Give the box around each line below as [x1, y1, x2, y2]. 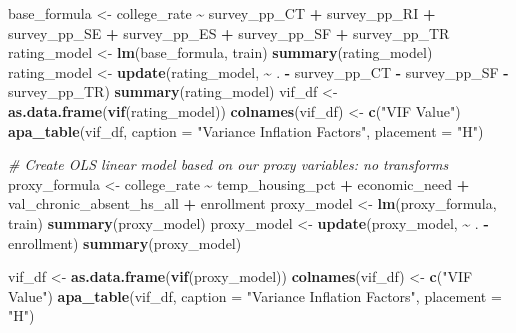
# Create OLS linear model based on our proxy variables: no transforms [8, 154, 449, 175]
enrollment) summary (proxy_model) [8, 232, 242, 253]
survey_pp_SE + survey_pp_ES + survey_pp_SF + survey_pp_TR [8, 22, 450, 43]
